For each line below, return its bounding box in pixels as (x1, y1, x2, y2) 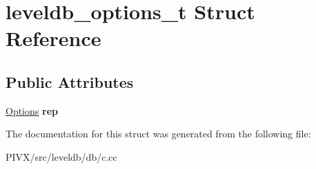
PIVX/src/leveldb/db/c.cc (6, 149, 117, 164)
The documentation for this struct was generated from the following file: (6, 126, 311, 141)
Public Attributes (6, 71, 134, 92)
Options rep (6, 103, 58, 117)
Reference (6, 24, 101, 52)
